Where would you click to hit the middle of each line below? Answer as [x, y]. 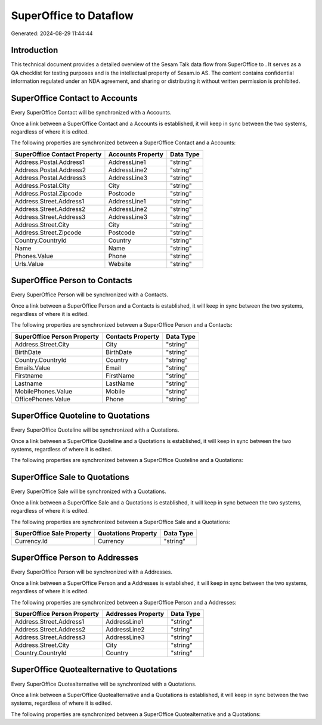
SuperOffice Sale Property [53, 533]
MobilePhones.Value [44, 391]
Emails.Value [32, 368]
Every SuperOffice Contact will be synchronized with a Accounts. [91, 113]
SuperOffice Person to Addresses [75, 558]
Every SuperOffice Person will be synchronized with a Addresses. [92, 572]
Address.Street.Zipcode [48, 233]
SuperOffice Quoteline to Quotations [80, 416]
